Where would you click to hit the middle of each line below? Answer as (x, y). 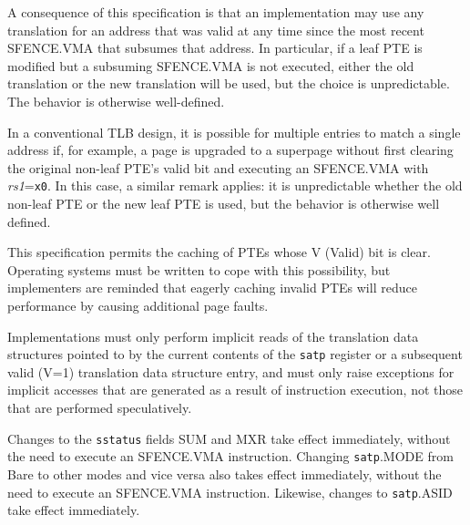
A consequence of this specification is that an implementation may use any (216, 12)
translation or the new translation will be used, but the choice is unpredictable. (229, 83)
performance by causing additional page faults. (138, 305)
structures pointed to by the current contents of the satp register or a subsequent (235, 354)
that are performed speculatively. (100, 407)
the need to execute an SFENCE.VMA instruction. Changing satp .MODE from (230, 456)
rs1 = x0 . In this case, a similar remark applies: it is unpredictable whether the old (235, 185)
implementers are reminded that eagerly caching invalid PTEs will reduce (212, 288)
